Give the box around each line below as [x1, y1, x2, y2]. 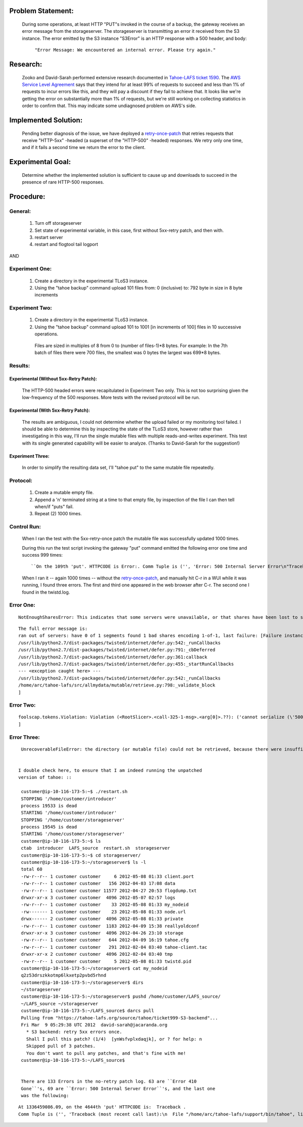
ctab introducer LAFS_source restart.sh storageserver [21, 845, 170, 851]
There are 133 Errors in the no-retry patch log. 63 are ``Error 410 [21, 1079, 197, 1085]
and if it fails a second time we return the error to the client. [22, 144, 146, 151]
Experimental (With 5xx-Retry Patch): [9, 407, 90, 414]
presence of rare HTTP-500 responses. [22, 179, 105, 185]
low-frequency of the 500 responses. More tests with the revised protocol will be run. [22, 395, 200, 401]
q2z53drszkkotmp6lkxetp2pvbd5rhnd [21, 972, 107, 978]
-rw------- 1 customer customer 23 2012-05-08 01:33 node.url [21, 909, 186, 914]
